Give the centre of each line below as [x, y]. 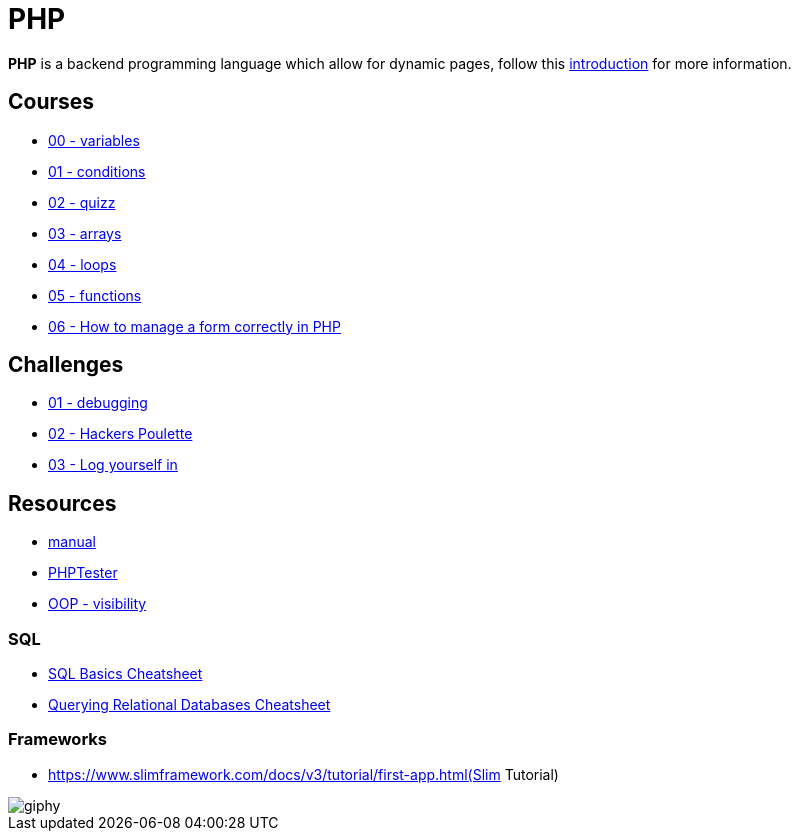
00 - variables [94, 140]
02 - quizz [82, 202]
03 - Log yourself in [113, 465]
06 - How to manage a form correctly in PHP [194, 326]
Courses [51, 102]
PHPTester [83, 573]
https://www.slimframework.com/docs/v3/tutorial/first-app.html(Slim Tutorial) [303, 774]
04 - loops [82, 264]
